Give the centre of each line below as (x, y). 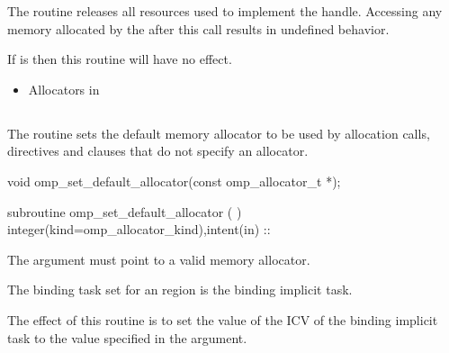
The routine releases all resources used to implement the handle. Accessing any (225, 11)
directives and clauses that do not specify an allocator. (158, 151)
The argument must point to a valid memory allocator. (159, 259)
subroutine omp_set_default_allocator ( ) (125, 211)
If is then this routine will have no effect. (120, 59)
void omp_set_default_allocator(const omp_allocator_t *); (174, 181)
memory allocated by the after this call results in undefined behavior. (198, 28)
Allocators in (64, 89)
